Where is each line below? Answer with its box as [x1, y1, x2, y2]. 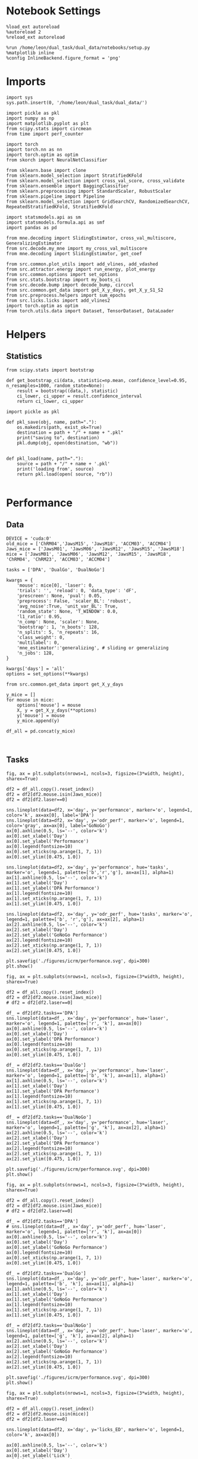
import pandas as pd [6, 224, 58, 230]
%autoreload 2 [6, 29, 42, 35]
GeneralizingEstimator [6, 240, 62, 246]
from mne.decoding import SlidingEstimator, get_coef [6, 251, 143, 256]
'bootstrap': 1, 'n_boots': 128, [17, 624, 100, 630]
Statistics [6, 351, 43, 361]
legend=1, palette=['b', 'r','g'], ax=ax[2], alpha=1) [6, 916, 145, 922]
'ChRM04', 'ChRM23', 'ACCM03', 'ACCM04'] [6, 556, 111, 562]
